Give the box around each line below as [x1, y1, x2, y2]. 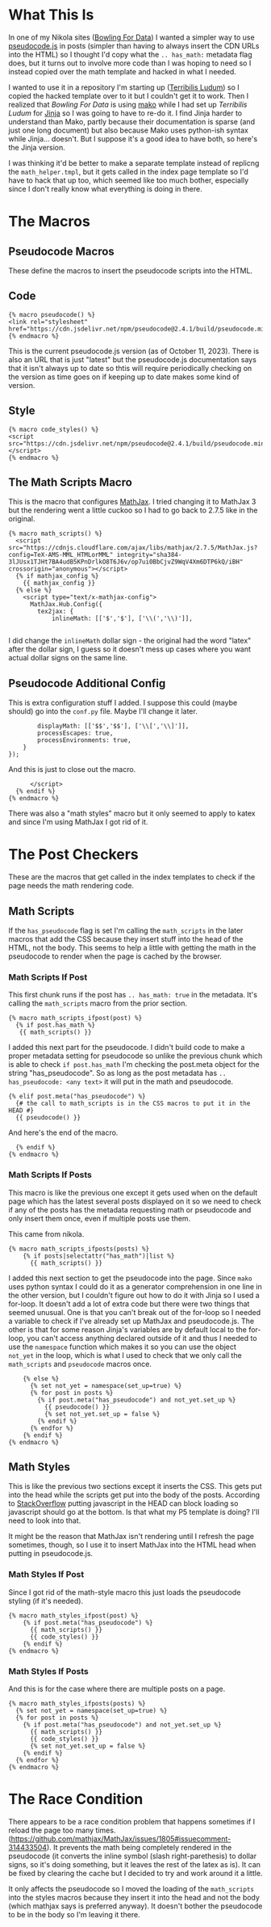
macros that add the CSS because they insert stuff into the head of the [8, 934, 244, 943]
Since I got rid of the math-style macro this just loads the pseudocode [8, 1587, 241, 1597]
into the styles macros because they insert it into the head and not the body [8, 1892, 261, 1902]
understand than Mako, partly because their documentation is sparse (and [8, 116, 256, 126]
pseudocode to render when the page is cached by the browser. [8, 951, 222, 961]
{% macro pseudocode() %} [8, 310, 95, 318]
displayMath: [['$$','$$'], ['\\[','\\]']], [37, 722, 190, 731]
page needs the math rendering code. [8, 881, 135, 891]
